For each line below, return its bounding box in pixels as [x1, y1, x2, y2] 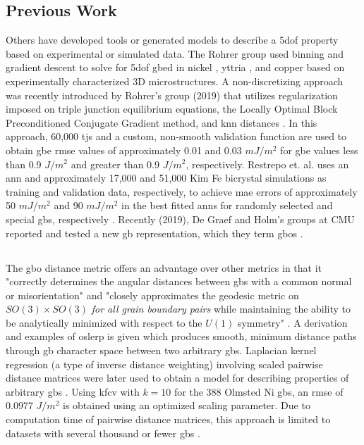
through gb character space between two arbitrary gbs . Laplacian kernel [6, 343, 317, 358]
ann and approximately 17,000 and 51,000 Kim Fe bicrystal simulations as [6, 170, 327, 185]
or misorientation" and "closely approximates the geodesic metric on [6, 287, 299, 302]
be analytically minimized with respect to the [6, 315, 202, 330]
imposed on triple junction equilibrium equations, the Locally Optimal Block [6, 101, 338, 116]
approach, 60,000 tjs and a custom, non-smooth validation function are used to [6, 129, 347, 144]
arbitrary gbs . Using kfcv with [6, 384, 140, 399]
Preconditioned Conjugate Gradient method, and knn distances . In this [6, 115, 317, 130]
